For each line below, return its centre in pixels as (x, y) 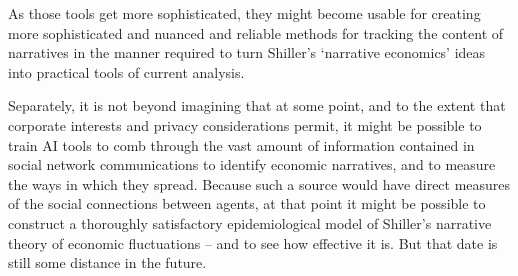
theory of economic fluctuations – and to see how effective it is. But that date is (253, 242)
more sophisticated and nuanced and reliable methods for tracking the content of (256, 32)
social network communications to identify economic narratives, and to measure (252, 164)
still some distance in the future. (107, 262)
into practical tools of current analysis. (126, 71)
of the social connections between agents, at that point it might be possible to (247, 203)
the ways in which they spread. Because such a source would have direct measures (259, 183)
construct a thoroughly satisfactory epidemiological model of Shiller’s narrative (250, 222)
